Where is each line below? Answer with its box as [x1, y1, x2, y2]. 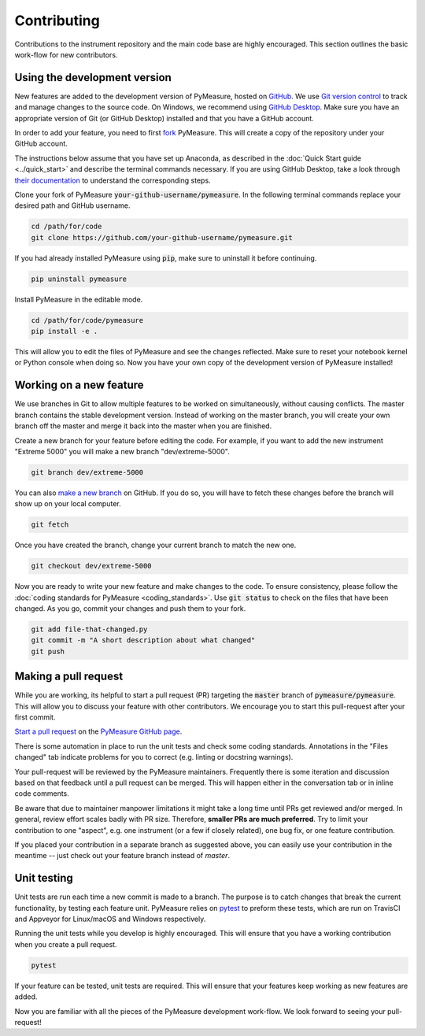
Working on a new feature [14, 379, 145, 392]
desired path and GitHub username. [14, 201, 131, 210]
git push [31, 646, 65, 656]
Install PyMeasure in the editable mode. [14, 294, 143, 304]
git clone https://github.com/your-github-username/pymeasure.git [31, 233, 293, 242]
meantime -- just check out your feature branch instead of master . [14, 851, 231, 860]
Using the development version [14, 71, 172, 84]
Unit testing [14, 871, 74, 885]
